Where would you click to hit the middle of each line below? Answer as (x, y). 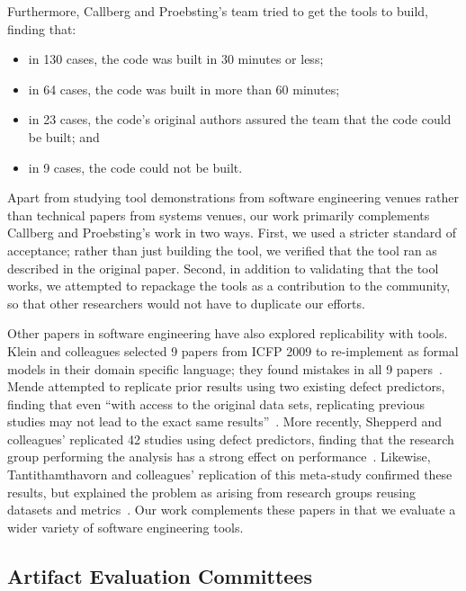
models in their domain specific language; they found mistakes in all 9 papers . (225, 368)
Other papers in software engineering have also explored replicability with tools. (228, 333)
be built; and (64, 136)
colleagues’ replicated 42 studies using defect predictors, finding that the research (231, 439)
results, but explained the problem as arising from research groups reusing (211, 492)
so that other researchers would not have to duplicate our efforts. (186, 303)
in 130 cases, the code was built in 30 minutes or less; (176, 59)
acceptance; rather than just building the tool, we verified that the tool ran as (222, 250)
